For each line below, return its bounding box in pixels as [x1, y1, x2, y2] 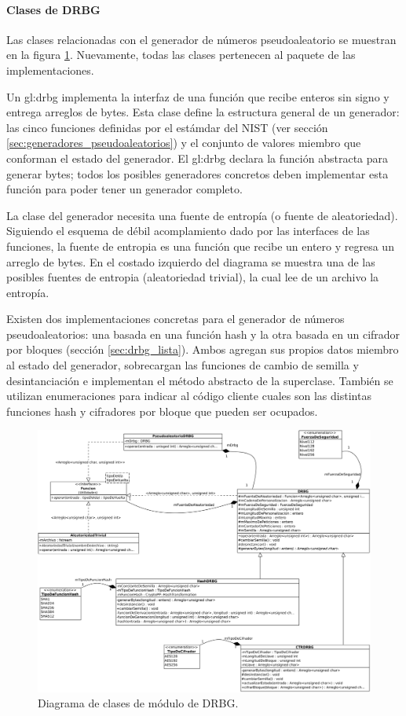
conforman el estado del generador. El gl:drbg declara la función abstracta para [6, 149, 389, 166]
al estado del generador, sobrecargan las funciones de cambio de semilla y [6, 357, 359, 373]
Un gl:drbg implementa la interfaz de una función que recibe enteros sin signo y [6, 88, 390, 105]
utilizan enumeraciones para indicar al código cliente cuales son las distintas [6, 387, 371, 404]
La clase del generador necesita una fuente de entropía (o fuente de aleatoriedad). [6, 207, 398, 223]
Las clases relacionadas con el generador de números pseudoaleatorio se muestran [6, 31, 397, 47]
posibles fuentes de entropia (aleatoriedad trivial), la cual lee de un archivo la [6, 269, 379, 285]
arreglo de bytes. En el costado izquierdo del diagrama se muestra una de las [6, 253, 375, 270]
